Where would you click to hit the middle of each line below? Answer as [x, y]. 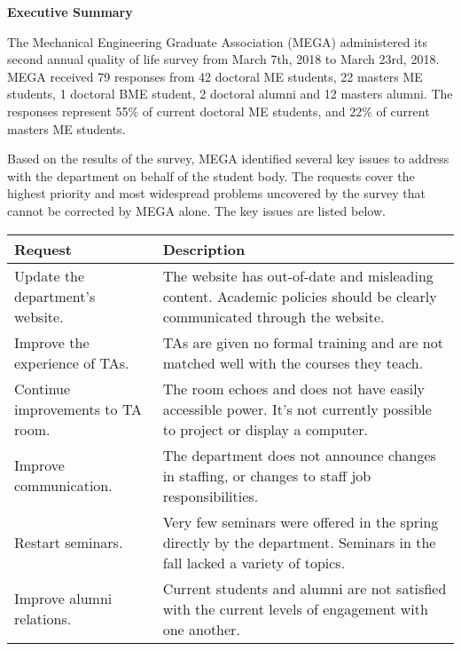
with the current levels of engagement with [295, 608]
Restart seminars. [69, 542]
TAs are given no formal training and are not [303, 342]
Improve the [52, 342]
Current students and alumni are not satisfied [305, 588]
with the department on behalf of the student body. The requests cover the [211, 175]
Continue [43, 388]
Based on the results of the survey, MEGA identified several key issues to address [228, 159]
